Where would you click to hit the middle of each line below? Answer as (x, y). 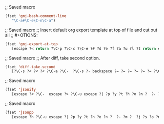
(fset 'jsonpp (20, 112)
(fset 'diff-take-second (30, 67)
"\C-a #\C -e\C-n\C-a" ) (33, 21)
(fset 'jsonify (20, 90)
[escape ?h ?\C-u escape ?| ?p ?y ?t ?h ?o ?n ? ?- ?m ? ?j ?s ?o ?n (86, 117)
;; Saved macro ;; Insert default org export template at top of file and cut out (81, 30)
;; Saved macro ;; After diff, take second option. (52, 58)
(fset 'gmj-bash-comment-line (36, 16)
